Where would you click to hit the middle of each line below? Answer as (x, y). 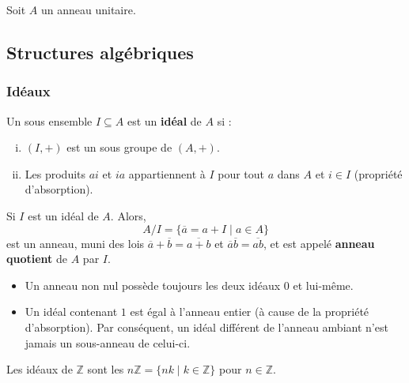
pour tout (241, 173)
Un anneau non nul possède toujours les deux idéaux (153, 285)
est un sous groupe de (119, 147)
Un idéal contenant (71, 312)
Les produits (55, 173)
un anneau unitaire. (88, 9)
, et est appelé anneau (319, 243)
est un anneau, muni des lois (76, 243)
